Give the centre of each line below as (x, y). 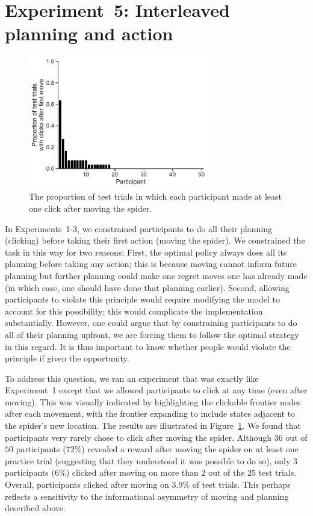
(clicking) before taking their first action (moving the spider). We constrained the (155, 240)
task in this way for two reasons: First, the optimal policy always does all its (146, 252)
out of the (227, 472)
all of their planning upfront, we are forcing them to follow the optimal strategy (152, 334)
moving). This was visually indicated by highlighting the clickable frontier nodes (153, 401)
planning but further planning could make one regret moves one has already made (156, 275)
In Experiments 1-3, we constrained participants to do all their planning (138, 228)
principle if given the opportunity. (67, 358)
